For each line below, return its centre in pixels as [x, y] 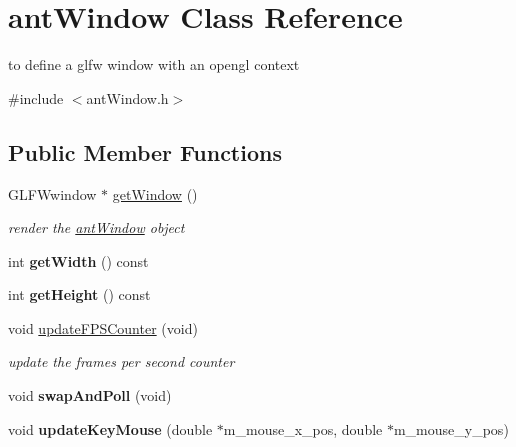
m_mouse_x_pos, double [303, 428]
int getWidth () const [78, 260]
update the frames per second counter [121, 361]
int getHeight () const [79, 294]
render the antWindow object [96, 227]
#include [36, 97]
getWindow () [155, 193]
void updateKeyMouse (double [110, 428]
